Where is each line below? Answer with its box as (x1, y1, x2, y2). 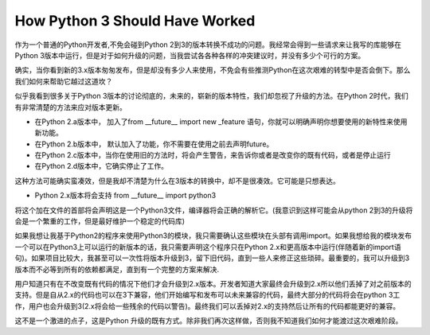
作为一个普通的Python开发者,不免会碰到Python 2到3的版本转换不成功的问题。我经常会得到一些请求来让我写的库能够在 (14, 40, 402, 49)
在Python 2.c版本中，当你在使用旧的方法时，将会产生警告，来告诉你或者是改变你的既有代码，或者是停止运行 (34, 150, 392, 160)
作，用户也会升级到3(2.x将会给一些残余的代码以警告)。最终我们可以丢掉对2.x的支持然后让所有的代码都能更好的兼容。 (14, 301, 401, 310)
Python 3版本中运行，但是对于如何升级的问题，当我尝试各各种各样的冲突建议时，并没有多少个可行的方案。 (14, 50, 365, 60)
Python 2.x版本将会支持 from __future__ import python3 (34, 191, 217, 201)
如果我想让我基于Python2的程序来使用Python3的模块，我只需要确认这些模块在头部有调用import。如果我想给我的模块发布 (14, 231, 412, 240)
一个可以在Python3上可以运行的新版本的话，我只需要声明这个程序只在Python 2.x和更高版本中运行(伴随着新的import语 (14, 242, 401, 251)
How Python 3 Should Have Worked (14, 12, 256, 29)
